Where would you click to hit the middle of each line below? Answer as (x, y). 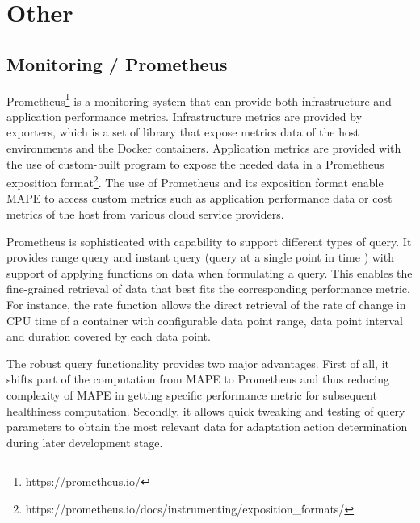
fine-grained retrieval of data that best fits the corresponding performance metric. (208, 289)
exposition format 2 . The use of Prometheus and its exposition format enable (195, 181)
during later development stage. (85, 442)
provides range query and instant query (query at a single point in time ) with (200, 257)
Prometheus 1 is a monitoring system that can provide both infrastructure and (199, 99)
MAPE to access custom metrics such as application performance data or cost (199, 198)
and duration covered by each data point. (109, 336)
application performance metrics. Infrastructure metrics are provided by (185, 116)
